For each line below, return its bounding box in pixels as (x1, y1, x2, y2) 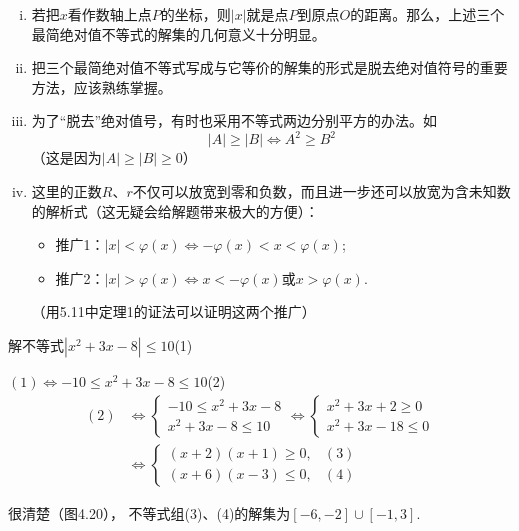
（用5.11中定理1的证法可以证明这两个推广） (31, 301, 316, 322)
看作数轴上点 (67, 4, 152, 24)
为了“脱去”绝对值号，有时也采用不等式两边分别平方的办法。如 (31, 110, 438, 131)
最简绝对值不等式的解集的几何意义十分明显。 (31, 23, 326, 44)
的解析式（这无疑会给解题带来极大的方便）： (31, 200, 319, 221)
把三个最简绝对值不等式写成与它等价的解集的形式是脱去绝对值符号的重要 (31, 57, 508, 78)
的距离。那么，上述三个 (350, 4, 505, 24)
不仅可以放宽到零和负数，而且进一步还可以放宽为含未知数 (132, 181, 511, 202)
